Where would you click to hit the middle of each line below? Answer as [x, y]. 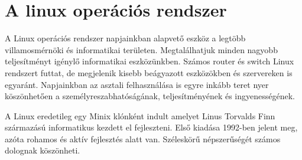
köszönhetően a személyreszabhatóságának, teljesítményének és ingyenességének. [150, 96]
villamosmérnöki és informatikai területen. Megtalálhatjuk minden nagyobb [141, 49]
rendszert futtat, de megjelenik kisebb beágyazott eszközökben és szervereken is [149, 72]
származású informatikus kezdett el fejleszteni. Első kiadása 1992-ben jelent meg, [151, 127]
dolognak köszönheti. [43, 150]
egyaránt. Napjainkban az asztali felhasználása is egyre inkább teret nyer [137, 84]
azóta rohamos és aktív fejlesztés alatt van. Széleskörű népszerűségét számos [143, 138]
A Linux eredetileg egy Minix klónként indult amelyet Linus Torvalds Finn [140, 115]
